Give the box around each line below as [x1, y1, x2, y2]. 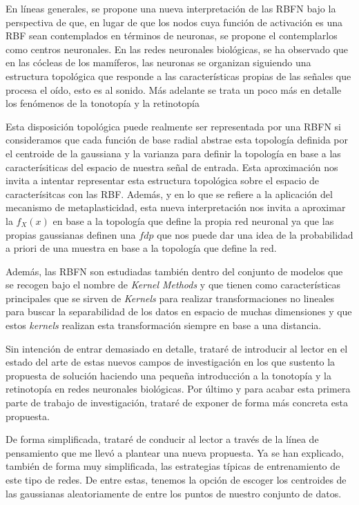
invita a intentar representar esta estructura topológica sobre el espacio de [6, 173, 320, 188]
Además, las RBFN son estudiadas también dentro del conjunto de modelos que [6, 264, 343, 278]
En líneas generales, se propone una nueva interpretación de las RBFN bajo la [6, 1, 336, 15]
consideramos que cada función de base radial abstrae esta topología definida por [6, 132, 349, 147]
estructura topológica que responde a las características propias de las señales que [6, 68, 351, 83]
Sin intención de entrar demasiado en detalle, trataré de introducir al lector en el [6, 341, 348, 355]
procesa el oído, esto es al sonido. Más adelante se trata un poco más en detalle [6, 82, 342, 97]
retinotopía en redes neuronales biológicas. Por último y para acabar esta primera [6, 382, 351, 396]
